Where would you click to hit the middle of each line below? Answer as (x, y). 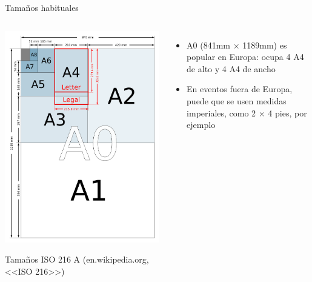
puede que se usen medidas (237, 100)
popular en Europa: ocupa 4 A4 (245, 57)
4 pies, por (287, 112)
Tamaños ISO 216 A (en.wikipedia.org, (77, 259)
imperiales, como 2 (221, 112)
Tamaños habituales (42, 7)
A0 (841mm (209, 45)
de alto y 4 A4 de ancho (231, 68)
